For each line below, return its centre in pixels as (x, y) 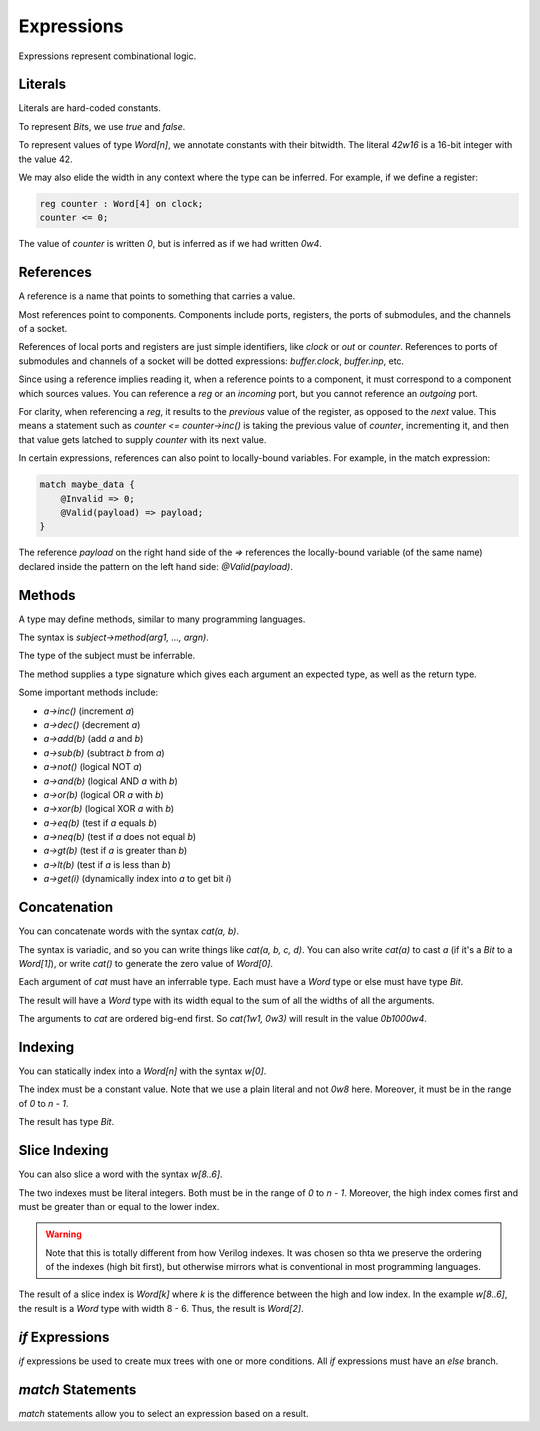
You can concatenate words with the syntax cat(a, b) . (129, 931)
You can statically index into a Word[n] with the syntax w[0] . (142, 1071)
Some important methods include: (88, 692)
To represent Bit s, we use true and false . (102, 126)
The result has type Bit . (66, 1122)
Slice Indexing (63, 1150)
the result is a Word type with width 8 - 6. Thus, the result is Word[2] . (161, 1308)
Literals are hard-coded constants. (90, 108)
